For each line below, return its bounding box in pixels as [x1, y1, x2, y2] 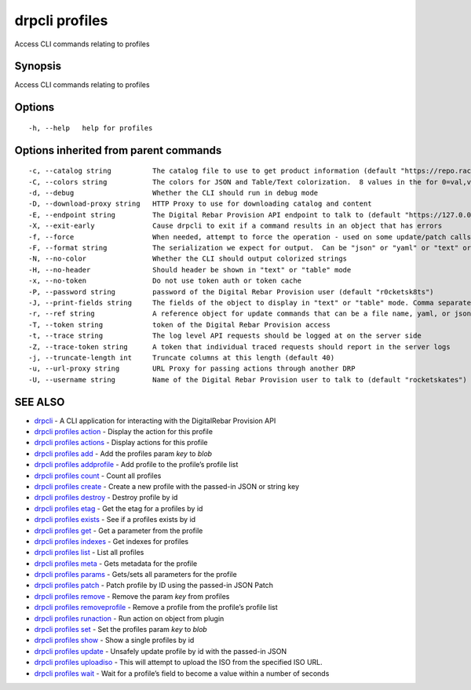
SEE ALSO [14, 395, 65, 408]
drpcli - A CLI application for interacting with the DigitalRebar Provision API [34, 416, 276, 425]
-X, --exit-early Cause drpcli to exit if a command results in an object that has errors [28, 221, 443, 231]
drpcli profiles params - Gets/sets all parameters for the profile [34, 570, 237, 579]
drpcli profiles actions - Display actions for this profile [34, 438, 208, 447]
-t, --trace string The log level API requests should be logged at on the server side [28, 331, 422, 341]
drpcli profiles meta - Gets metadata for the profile [34, 558, 198, 568]
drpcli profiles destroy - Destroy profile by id [34, 493, 178, 502]
